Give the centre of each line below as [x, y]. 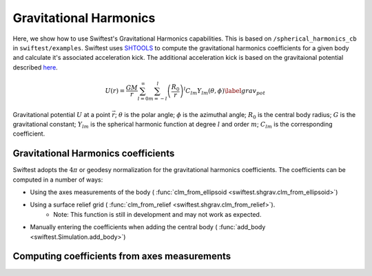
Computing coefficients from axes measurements [122, 256]
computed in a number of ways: [58, 180]
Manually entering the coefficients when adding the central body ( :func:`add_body [148, 227]
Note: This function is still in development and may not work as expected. [157, 214]
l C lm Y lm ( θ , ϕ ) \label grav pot [224, 91]
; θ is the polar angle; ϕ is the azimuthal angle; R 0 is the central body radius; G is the [235, 115]
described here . [35, 67]
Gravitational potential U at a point [61, 114]
